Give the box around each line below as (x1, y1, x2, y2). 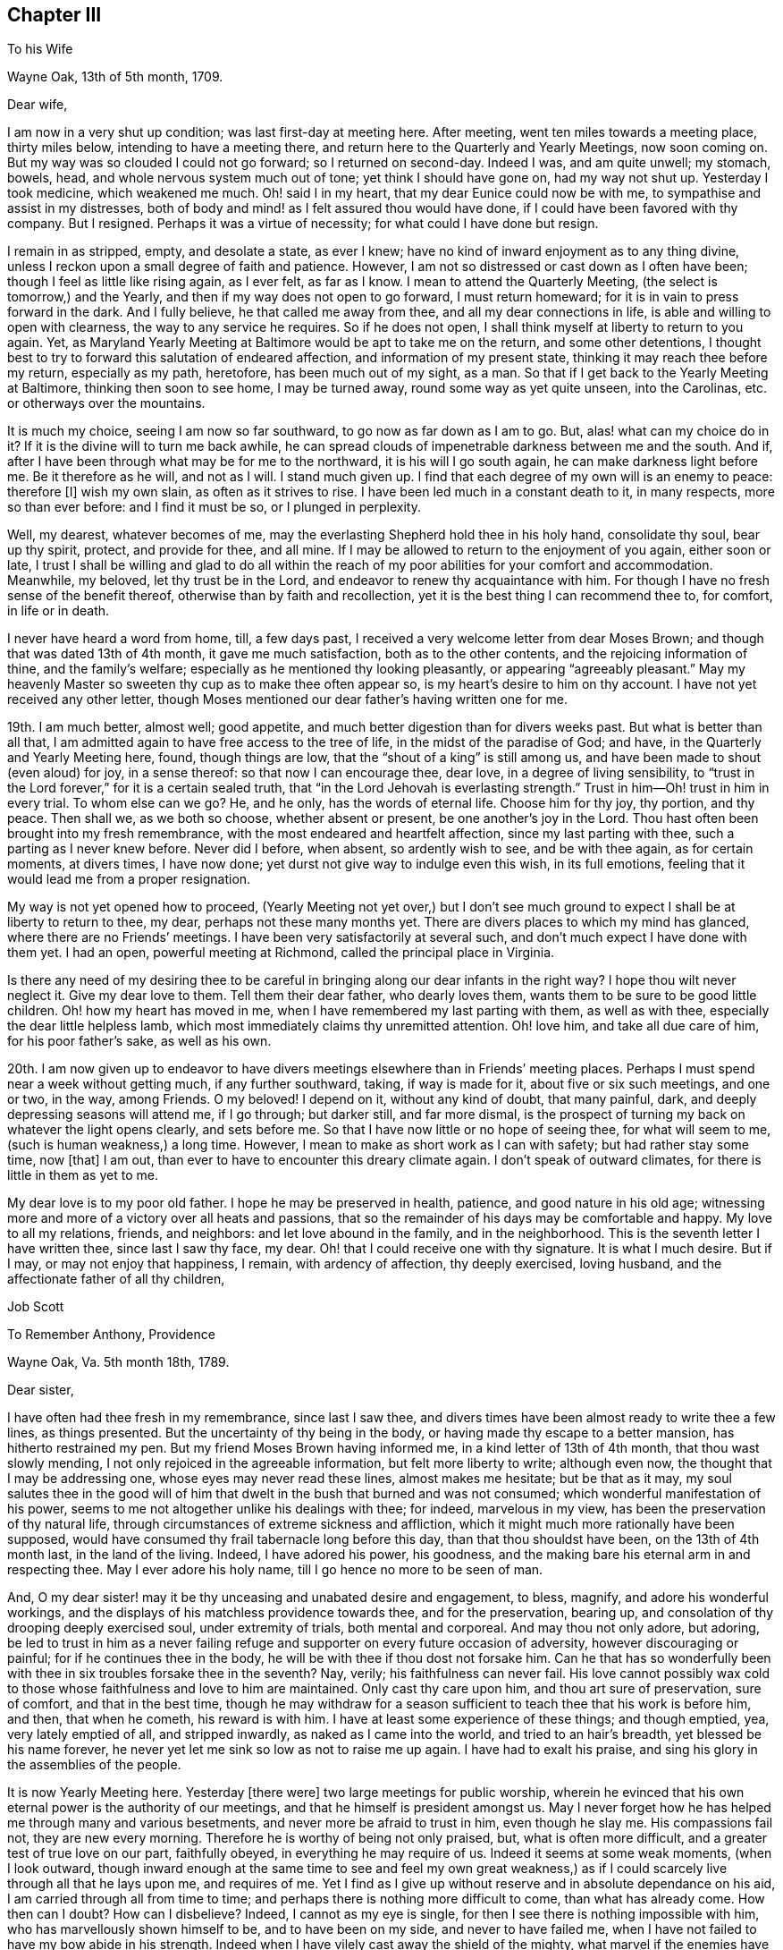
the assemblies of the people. (7, 1757, 181, 1773)
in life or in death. (7, 603, 110, 619)
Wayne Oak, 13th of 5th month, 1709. (7, 69, 223, 85)
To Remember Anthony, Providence (7, 1327, 215, 1343)
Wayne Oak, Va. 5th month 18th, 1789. (7, 1354, 230, 1370)
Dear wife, (7, 97, 68, 113)
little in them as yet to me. (7, 1167, 158, 1183)
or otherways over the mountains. (7, 395, 206, 411)
